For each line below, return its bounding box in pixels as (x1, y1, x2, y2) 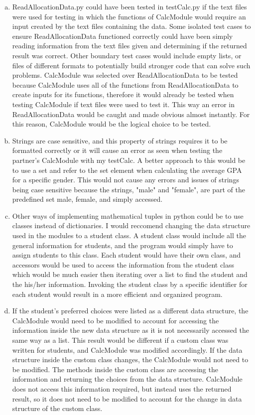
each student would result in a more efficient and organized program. (12, 288, 223, 299)
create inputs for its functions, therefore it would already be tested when (12, 89, 234, 100)
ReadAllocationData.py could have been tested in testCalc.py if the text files (12, 1, 247, 11)
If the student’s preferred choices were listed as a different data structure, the (12, 305, 249, 316)
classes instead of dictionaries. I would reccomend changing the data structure (12, 220, 251, 231)
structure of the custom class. (12, 403, 103, 414)
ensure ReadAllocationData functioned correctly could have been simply (12, 30, 233, 41)
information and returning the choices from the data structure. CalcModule (12, 374, 243, 384)
